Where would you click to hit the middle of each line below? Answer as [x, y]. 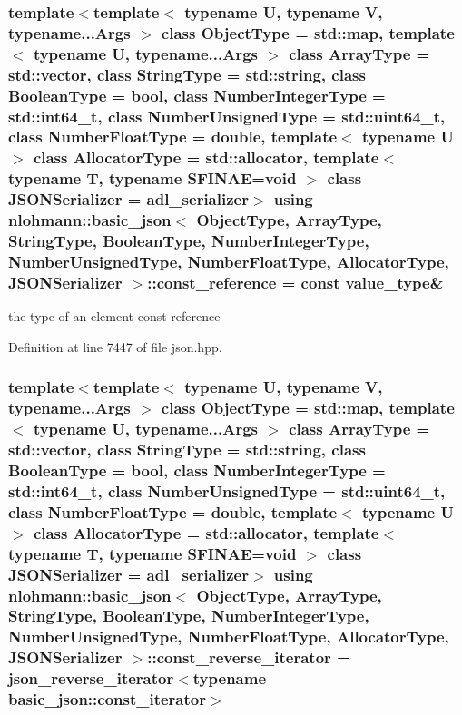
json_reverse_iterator [91, 678]
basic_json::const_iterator [107, 699]
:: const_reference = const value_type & [295, 282]
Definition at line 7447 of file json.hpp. [115, 346]
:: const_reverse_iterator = [249, 657]
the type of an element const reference [114, 316]
